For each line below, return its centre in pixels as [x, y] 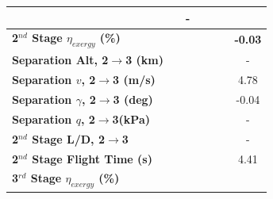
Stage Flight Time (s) [92, 158]
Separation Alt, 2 [60, 60]
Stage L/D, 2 [68, 138]
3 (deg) [133, 99]
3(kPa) [131, 119]
